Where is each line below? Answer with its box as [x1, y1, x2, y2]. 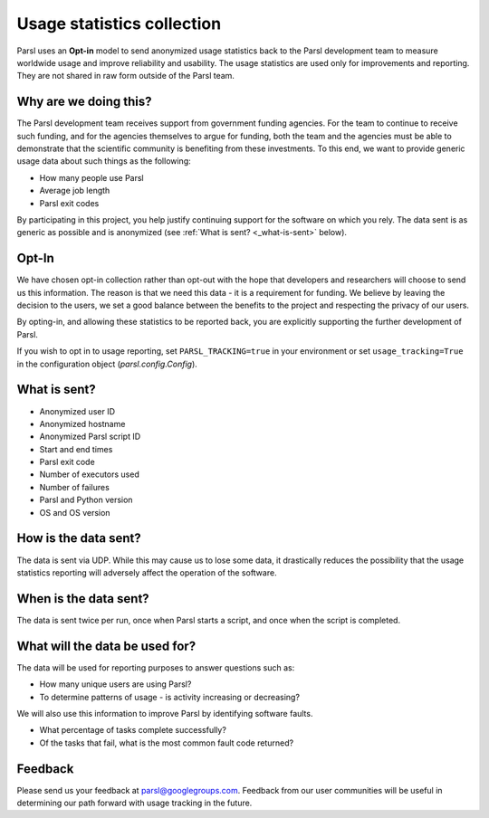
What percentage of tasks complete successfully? [39, 725, 226, 736]
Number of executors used [39, 469, 139, 480]
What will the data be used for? [16, 638, 197, 653]
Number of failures [39, 481, 110, 492]
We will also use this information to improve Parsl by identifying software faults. [16, 708, 313, 718]
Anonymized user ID [39, 405, 116, 416]
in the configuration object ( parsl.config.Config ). [16, 358, 198, 369]
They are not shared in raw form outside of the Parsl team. [16, 71, 235, 81]
